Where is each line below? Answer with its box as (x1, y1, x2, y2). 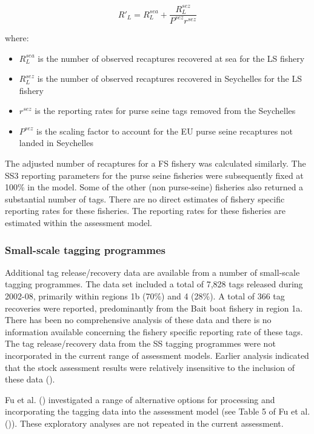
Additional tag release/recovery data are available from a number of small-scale (5, 265, 300, 278)
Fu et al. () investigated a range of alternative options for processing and (5, 393, 275, 406)
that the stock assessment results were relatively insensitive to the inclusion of (5, 361, 295, 373)
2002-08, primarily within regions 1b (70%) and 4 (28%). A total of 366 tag (5, 290, 285, 302)
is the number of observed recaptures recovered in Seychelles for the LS (37, 72, 302, 85)
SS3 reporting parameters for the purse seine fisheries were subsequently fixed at (5, 169, 304, 181)
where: (5, 31, 29, 44)
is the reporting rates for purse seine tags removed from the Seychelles (35, 104, 296, 117)
